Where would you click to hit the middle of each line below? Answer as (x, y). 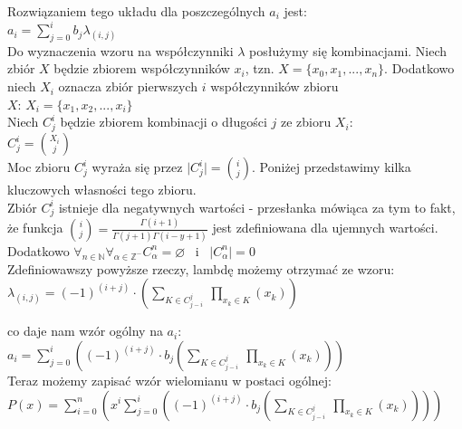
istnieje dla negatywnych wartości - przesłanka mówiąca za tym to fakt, (257, 207)
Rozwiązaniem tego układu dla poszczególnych (136, 11)
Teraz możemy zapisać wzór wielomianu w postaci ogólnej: (169, 380)
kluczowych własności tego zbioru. (102, 189)
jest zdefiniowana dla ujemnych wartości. (325, 228)
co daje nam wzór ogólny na (85, 331)
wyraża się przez (137, 167)
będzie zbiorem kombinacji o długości (164, 122)
